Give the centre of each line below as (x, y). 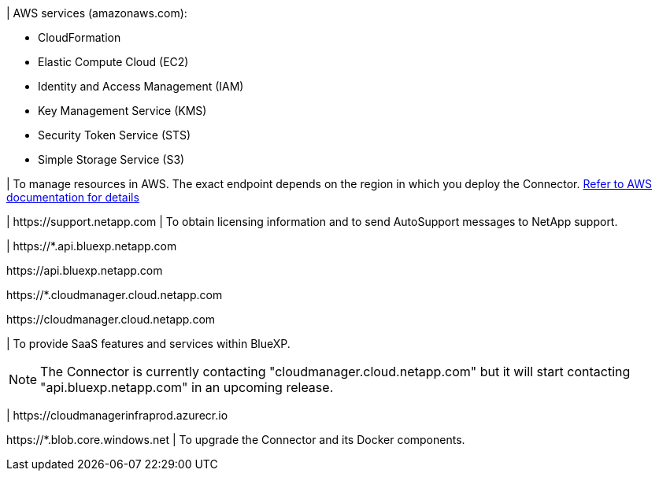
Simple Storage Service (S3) (111, 159)
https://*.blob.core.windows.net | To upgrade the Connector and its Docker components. (236, 440)
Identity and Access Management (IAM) (141, 86)
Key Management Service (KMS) (122, 111)
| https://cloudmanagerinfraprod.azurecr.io (117, 415)
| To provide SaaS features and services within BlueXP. (148, 344)
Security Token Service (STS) (115, 135)
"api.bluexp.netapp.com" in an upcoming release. (187, 387)
